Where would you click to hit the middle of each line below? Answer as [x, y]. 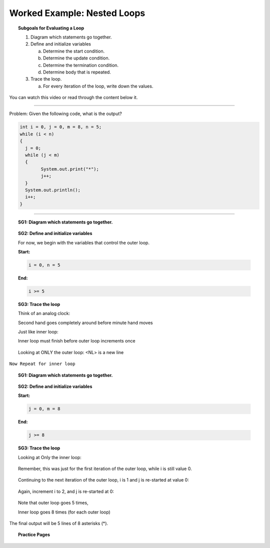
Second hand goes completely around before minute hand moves [85, 322]
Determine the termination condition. [81, 65]
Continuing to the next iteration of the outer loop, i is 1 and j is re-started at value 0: [104, 480]
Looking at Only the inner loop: [50, 457]
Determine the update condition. [76, 58]
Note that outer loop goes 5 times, [53, 503]
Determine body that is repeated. [77, 72]
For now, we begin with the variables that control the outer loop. [84, 242]
